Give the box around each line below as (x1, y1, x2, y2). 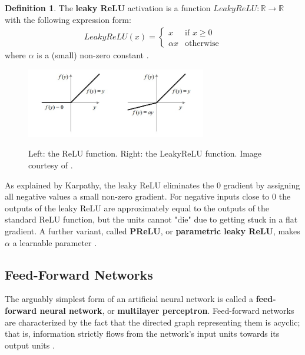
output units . (5, 339, 55, 351)
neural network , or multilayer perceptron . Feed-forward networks (39, 304, 294, 317)
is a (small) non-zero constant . (37, 49, 149, 61)
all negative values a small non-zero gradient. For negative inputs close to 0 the (5, 190, 291, 203)
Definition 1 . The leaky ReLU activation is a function (5, 2, 211, 14)
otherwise (185, 39, 219, 48)
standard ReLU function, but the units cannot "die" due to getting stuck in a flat (5, 213, 298, 225)
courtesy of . (28, 159, 73, 171)
